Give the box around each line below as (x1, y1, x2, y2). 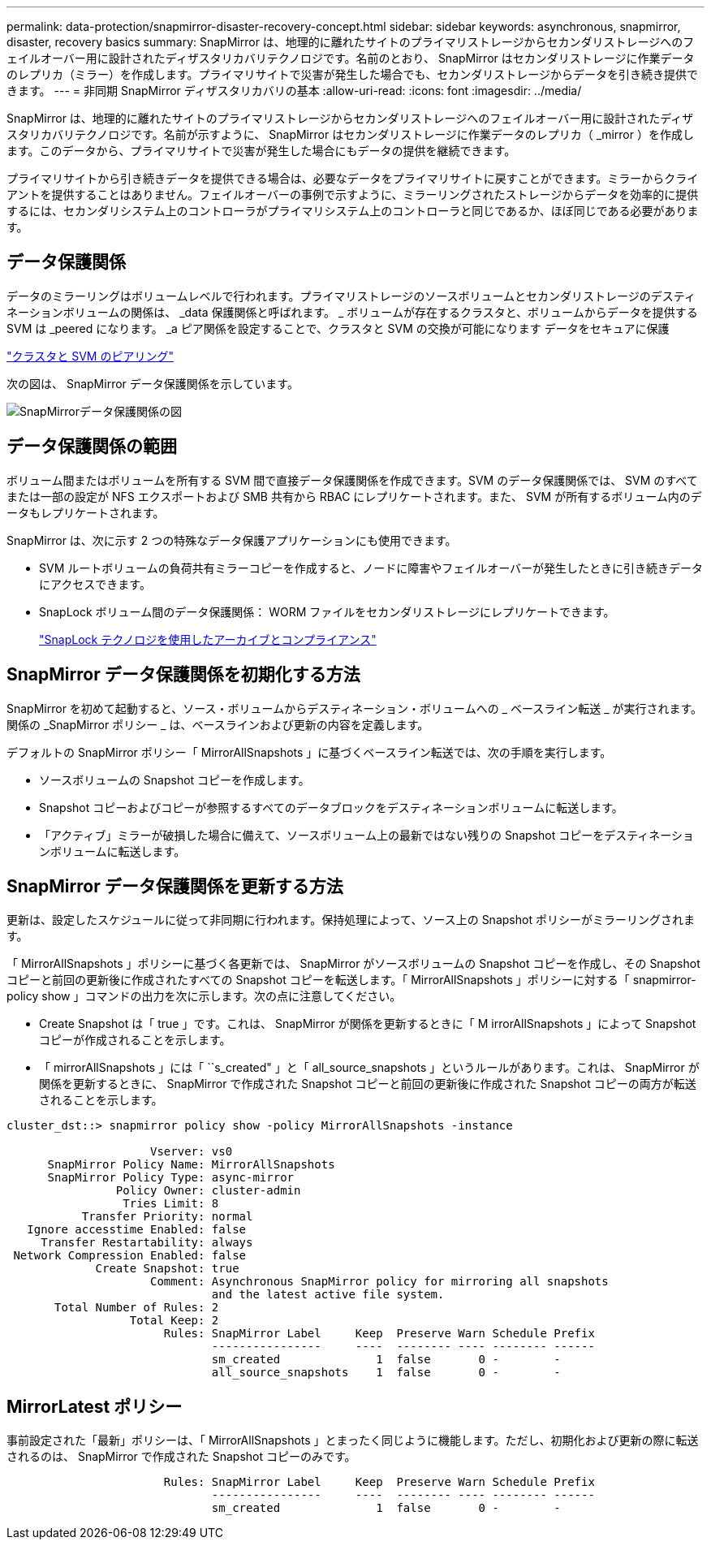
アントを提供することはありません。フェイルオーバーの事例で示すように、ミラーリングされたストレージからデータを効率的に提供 (6, 188, 699, 201)
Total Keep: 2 (129, 1314, 219, 1328)
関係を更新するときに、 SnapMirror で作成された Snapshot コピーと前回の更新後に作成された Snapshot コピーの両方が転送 (39, 1077, 696, 1091)
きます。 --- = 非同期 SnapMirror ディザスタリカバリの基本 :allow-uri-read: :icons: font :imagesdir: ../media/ (6, 84, 582, 97)
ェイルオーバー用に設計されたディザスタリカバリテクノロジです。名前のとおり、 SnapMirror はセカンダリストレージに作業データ (6, 51, 695, 65)
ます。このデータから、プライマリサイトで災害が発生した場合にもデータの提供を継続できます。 (6, 144, 516, 158)
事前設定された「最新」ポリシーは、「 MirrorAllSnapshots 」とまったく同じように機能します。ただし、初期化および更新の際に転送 (6, 1433, 699, 1448)
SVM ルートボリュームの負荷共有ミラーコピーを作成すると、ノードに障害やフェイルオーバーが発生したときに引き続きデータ (39, 560, 704, 575)
